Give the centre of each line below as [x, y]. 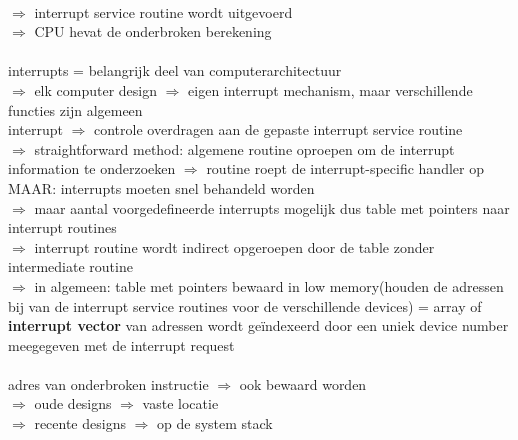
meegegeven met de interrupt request [121, 344]
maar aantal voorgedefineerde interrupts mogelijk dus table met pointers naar [272, 207]
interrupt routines [62, 227]
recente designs [80, 423]
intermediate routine [70, 266]
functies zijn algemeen [75, 109]
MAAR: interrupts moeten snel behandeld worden [161, 187]
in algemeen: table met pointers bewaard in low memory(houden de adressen [269, 285]
